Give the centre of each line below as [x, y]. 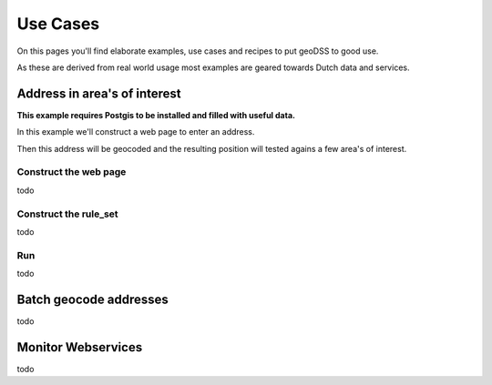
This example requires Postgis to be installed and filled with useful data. [156, 115]
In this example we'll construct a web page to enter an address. [136, 132]
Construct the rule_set [67, 214]
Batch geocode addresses [92, 299]
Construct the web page [72, 172]
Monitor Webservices [80, 347]
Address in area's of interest [99, 93]
